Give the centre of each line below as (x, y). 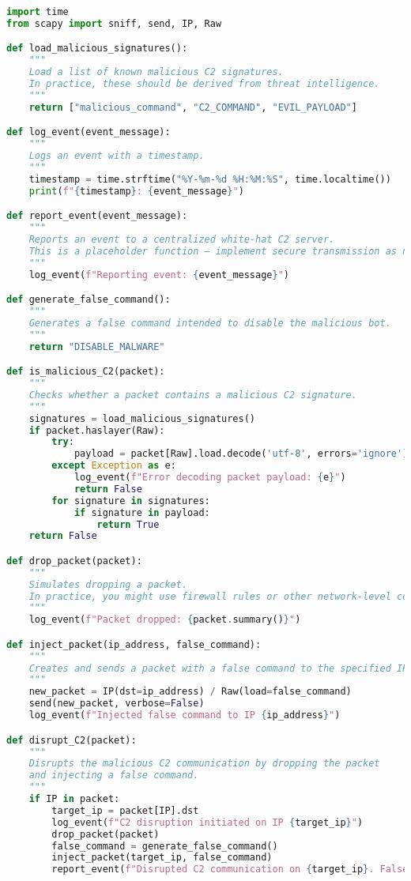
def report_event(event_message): (97, 216)
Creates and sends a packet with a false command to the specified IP (219, 668)
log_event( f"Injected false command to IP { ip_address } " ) (185, 715)
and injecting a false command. (114, 776)
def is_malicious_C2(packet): (86, 372)
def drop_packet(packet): (74, 561)
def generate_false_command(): (89, 300)
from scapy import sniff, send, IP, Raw (114, 23)
